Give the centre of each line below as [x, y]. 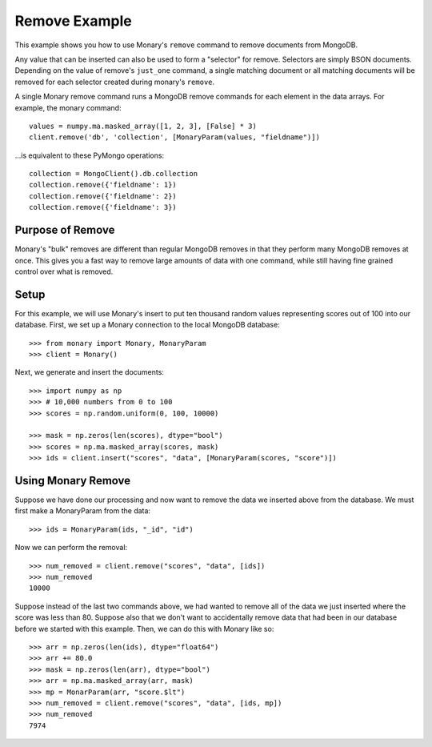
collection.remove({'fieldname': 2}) [103, 196]
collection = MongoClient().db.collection [114, 174]
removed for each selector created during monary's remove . [115, 82]
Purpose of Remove [65, 230]
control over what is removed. [64, 271]
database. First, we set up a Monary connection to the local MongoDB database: [147, 325]
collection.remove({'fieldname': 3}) [103, 207]
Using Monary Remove [73, 480]
